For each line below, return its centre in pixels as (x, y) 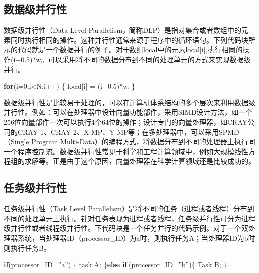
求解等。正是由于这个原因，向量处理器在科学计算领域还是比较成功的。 (140, 161)
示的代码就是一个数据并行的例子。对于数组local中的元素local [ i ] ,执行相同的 (123, 49)
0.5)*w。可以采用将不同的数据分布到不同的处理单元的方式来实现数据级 (136, 59)
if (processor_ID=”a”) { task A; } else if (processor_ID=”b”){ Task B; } (116, 264)
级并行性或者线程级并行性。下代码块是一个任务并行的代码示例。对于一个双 (126, 228)
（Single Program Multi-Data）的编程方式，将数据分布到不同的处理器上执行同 (129, 141)
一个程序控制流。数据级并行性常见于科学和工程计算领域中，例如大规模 (119, 151)
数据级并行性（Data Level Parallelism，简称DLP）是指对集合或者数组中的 (123, 30)
